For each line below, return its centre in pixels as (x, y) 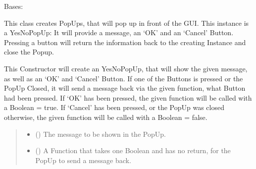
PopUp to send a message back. (83, 160)
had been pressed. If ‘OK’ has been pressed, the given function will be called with (128, 97)
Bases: (14, 6)
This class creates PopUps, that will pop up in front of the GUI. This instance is (127, 23)
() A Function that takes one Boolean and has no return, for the (133, 150)
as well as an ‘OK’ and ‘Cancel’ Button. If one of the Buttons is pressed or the (124, 78)
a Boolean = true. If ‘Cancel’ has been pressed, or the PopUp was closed (114, 107)
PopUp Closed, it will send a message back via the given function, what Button (125, 88)
